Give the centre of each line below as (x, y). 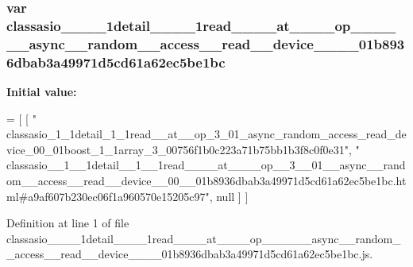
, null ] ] (229, 196)
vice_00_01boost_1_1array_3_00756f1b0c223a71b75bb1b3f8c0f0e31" (178, 149)
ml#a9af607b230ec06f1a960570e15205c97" (108, 196)
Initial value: (42, 91)
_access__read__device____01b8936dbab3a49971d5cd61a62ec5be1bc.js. (190, 254)
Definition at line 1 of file (68, 223)
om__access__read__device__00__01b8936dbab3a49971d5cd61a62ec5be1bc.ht (206, 180)
